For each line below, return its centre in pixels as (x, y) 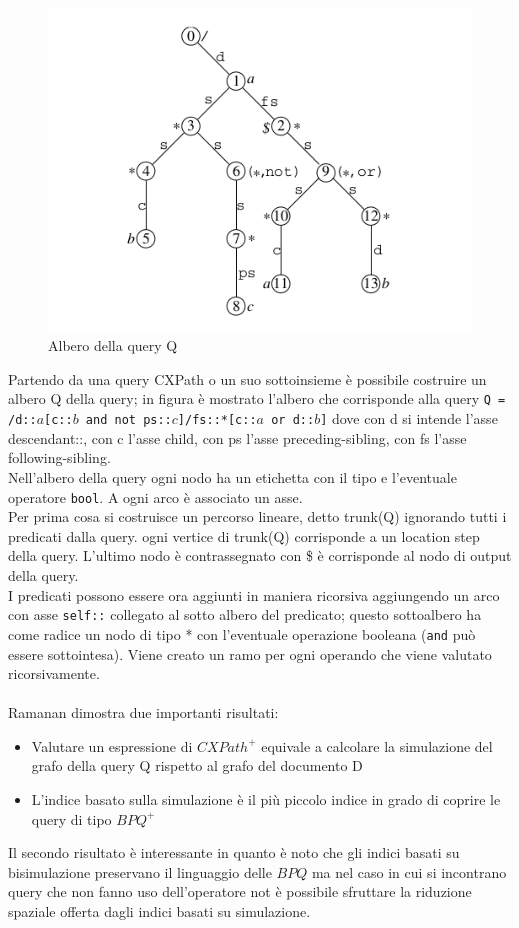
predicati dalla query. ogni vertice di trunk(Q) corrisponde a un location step (244, 535)
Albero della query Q (113, 345)
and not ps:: (128, 420)
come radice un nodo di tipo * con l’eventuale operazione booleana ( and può (242, 633)
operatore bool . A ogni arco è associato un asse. (155, 496)
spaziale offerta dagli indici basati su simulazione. (159, 911)
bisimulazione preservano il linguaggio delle (140, 871)
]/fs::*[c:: (217, 420)
